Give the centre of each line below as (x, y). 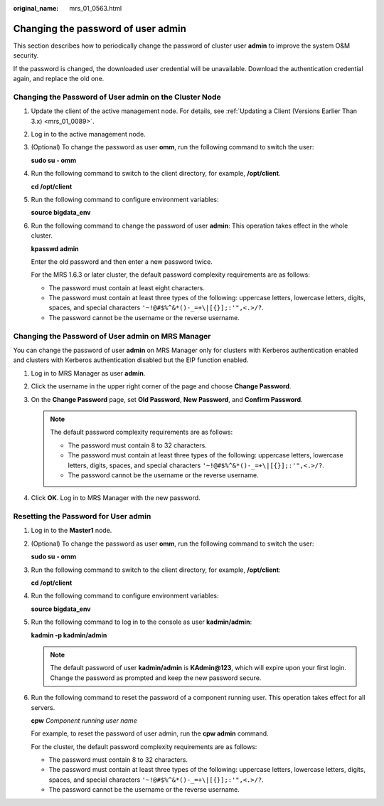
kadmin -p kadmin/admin (69, 635)
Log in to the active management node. (88, 134)
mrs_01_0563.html (96, 8)
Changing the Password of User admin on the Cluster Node (117, 97)
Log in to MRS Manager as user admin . (88, 373)
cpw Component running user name (84, 720)
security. (26, 55)
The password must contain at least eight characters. (127, 287)
